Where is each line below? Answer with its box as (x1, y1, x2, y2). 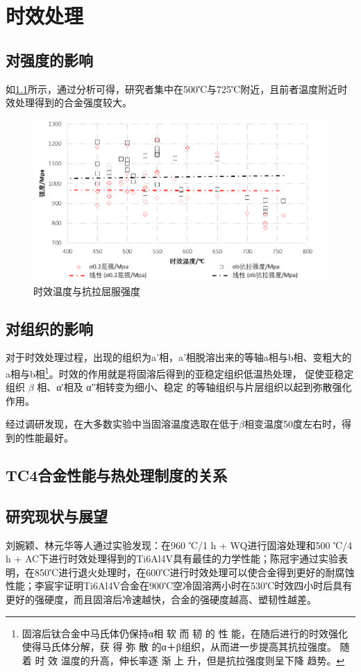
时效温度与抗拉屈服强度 (33, 283, 140, 298)
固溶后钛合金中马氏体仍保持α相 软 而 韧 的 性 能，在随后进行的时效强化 (22, 625, 349, 640)
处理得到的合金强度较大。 (15, 95, 132, 110)
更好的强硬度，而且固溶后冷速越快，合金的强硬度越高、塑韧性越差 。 (6, 592, 317, 606)
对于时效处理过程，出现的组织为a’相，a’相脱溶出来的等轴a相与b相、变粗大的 (6, 350, 352, 364)
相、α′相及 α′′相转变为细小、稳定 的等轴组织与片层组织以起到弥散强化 (37, 380, 352, 394)
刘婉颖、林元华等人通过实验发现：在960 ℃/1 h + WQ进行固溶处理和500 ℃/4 (6, 537, 353, 552)
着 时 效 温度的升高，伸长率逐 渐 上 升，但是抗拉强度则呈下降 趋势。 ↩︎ (22, 653, 345, 667)
